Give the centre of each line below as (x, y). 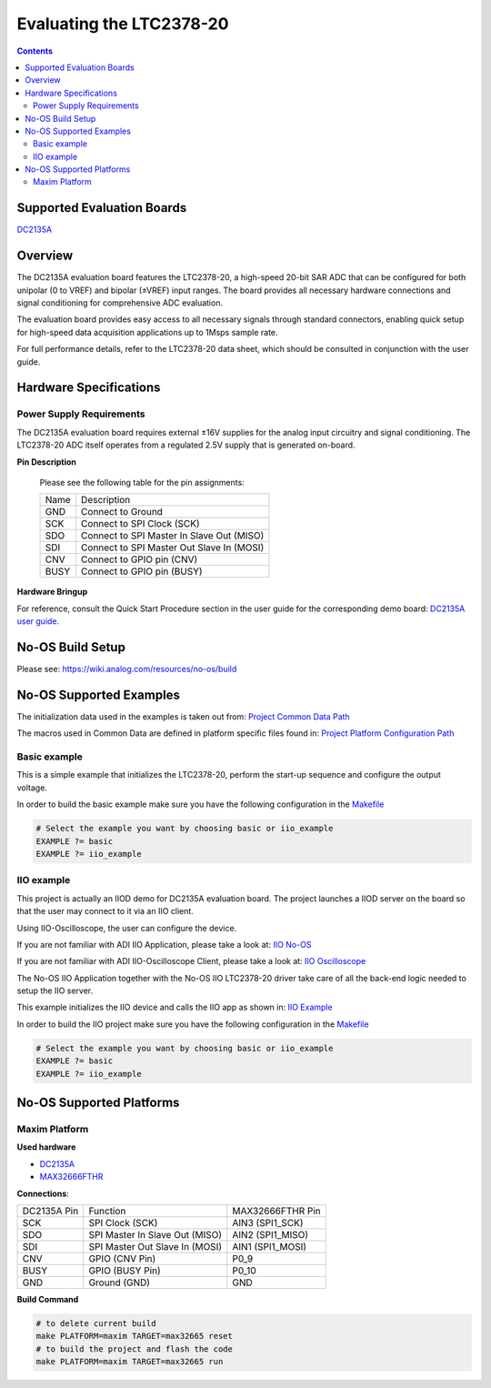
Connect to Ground (122, 512)
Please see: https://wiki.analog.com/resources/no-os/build (127, 669)
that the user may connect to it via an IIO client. (105, 911)
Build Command (48, 1299)
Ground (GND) (119, 1282)
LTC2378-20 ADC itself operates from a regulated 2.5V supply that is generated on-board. (186, 445)
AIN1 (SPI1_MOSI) (270, 1246)
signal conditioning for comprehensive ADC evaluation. (120, 303)
